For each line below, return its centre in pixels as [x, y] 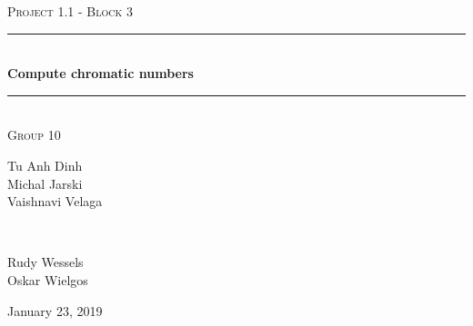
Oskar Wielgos [48, 279]
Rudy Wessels [45, 262]
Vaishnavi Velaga [55, 201]
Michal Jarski [45, 183]
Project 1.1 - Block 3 [70, 11]
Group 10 [34, 135]
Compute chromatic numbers [101, 73]
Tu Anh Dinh [45, 165]
